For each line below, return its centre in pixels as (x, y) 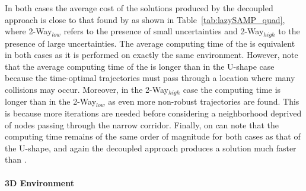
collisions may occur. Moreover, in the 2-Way (87, 90)
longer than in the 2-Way (51, 101)
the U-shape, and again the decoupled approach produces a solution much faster (151, 148)
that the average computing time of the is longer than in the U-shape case (140, 66)
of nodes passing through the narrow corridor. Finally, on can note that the (142, 124)
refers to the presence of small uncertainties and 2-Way (164, 31)
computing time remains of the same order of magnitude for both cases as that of (153, 136)
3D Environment (39, 182)
